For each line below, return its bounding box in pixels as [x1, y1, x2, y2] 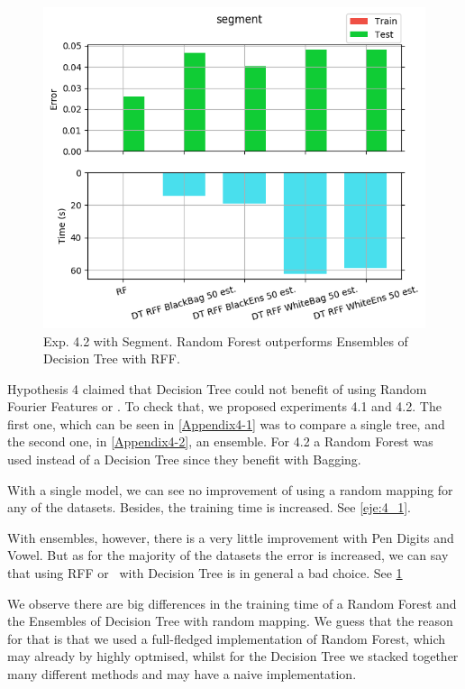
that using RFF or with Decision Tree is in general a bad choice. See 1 [7, 564, 403, 583]
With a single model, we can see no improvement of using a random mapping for [7, 480, 453, 499]
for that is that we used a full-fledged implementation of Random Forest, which [7, 629, 446, 648]
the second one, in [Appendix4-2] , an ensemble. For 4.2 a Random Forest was [7, 432, 433, 451]
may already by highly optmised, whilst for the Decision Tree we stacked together [7, 647, 459, 666]
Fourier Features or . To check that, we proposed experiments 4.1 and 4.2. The [7, 397, 442, 416]
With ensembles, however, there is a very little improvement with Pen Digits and [7, 528, 454, 547]
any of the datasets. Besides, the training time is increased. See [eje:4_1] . [7, 498, 411, 517]
